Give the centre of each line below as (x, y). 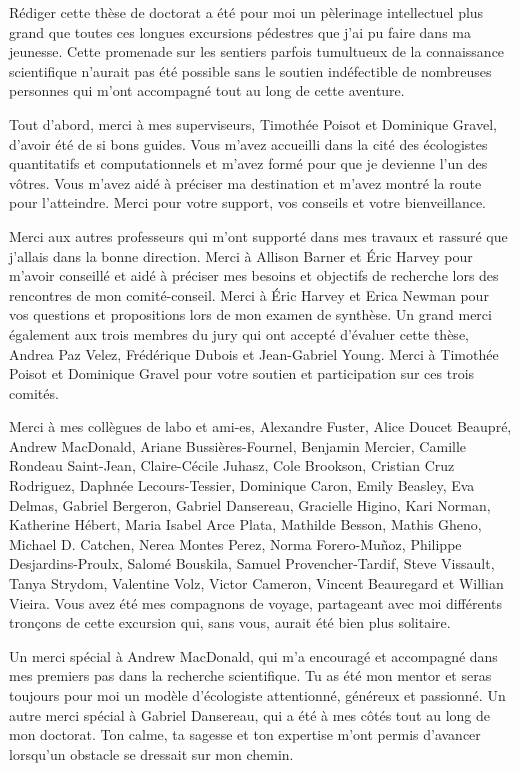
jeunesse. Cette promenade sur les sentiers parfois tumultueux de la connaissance (257, 51)
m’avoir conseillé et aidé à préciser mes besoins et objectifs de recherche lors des (254, 275)
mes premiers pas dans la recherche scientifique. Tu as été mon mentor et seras (250, 675)
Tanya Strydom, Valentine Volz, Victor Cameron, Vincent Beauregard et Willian (256, 583)
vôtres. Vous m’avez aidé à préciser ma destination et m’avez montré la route (245, 182)
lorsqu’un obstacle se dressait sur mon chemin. (151, 753)
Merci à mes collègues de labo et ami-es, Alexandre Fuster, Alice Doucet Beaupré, (260, 426)
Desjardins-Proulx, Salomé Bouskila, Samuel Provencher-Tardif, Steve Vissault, (252, 563)
